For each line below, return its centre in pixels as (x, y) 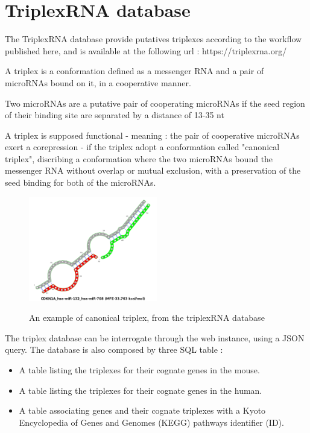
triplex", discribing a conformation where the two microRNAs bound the (139, 158)
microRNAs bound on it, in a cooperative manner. (98, 82)
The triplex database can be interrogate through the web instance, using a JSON (155, 337)
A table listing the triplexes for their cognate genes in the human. (141, 390)
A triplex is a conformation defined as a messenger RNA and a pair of (134, 71)
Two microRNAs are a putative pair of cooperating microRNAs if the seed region (155, 103)
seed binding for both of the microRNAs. (81, 182)
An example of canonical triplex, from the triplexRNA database (147, 318)
